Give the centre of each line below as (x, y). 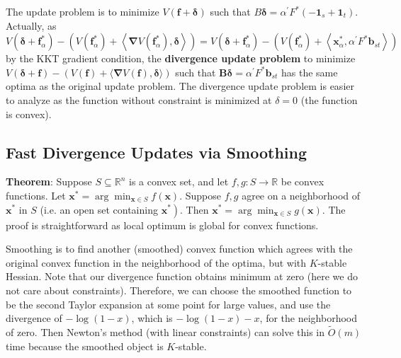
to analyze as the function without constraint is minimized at (139, 99)
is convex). (29, 114)
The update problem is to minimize (83, 11)
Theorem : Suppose (49, 181)
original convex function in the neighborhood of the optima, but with (156, 262)
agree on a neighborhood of (301, 195)
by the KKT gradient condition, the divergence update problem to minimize (181, 58)
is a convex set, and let (179, 181)
